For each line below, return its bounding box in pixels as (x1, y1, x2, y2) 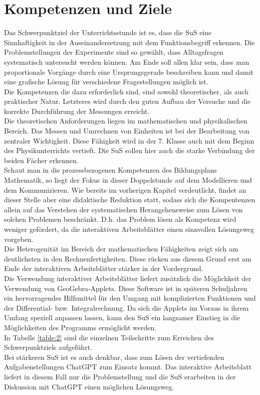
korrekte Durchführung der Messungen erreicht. (4, 105, 150, 116)
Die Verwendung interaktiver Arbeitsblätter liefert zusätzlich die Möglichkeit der (4, 273, 251, 283)
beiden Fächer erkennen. (4, 155, 79, 165)
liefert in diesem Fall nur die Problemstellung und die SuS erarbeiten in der (4, 371, 236, 381)
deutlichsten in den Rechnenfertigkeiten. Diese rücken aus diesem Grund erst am (4, 253, 251, 264)
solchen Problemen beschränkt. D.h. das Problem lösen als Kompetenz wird (4, 214, 236, 224)
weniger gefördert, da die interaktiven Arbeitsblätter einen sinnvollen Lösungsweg (4, 224, 254, 234)
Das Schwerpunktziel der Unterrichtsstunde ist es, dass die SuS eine (4, 27, 212, 38)
